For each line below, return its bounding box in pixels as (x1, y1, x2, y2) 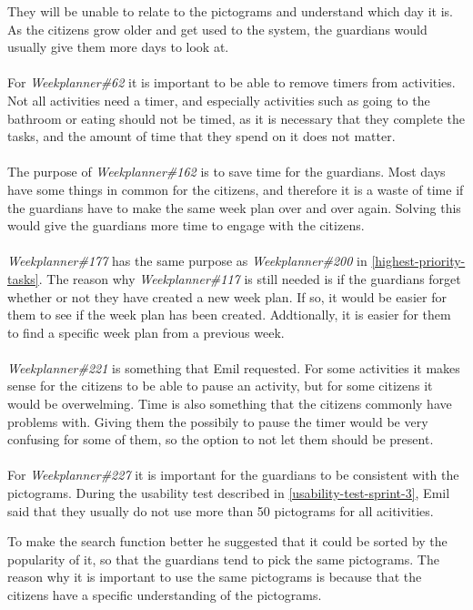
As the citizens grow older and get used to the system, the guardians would (7, 19, 428, 38)
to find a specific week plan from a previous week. (7, 322, 285, 341)
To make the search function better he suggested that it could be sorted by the (7, 532, 448, 551)
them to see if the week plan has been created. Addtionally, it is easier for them (7, 305, 451, 324)
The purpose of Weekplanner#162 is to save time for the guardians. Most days (7, 162, 446, 181)
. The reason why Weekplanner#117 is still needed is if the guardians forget (38, 269, 461, 288)
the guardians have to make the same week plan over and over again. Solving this (7, 198, 461, 217)
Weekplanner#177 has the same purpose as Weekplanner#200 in (7, 251, 367, 270)
